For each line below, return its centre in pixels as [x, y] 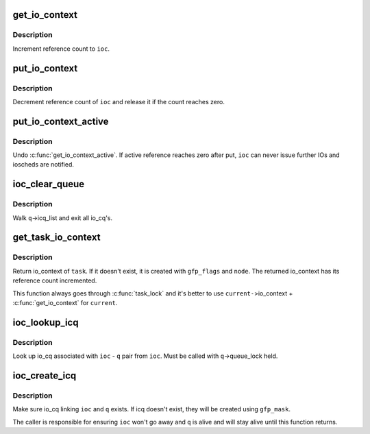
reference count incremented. [55, 280]
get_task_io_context [57, 238]
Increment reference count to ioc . [61, 49]
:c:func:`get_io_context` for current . [65, 302]
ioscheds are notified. [44, 165]
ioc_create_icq [45, 375]
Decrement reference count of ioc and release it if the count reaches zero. [119, 101]
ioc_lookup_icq [46, 322]
